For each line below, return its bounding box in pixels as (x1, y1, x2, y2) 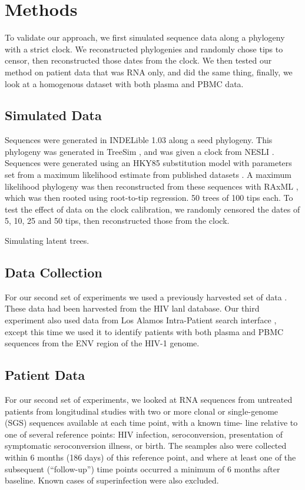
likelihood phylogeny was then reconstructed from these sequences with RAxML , (5, 180, 299, 192)
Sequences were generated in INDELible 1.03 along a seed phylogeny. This (5, 134, 273, 146)
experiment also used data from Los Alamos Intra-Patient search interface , (5, 314, 277, 326)
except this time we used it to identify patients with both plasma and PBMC (5, 325, 284, 337)
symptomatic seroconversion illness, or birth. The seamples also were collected (5, 439, 287, 452)
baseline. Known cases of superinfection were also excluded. (5, 474, 219, 486)
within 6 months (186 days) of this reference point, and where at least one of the (5, 451, 296, 463)
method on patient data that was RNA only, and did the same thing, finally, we (5, 65, 293, 78)
